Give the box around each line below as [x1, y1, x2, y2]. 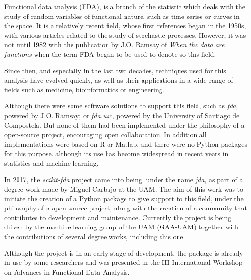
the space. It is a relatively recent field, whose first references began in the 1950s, [4, 20, 246, 31]
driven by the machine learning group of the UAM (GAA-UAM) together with [4, 222, 239, 232]
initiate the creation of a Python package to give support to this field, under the [4, 193, 244, 203]
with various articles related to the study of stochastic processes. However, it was [4, 30, 246, 40]
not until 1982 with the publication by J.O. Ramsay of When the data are [4, 39, 225, 50]
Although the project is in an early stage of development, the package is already [4, 247, 243, 258]
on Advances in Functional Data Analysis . [4, 266, 130, 277]
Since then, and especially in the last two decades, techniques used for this [4, 65, 226, 75]
